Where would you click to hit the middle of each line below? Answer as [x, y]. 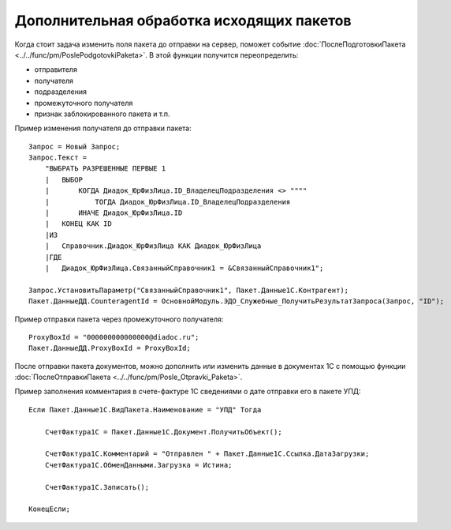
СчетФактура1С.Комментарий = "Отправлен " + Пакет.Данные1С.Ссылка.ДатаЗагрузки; [207, 454]
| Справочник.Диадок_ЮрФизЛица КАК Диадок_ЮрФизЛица [153, 246]
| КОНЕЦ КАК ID [78, 224]
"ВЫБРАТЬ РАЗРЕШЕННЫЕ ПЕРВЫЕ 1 [105, 169]
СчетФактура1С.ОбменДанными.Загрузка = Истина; [138, 465]
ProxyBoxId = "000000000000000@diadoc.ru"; [114, 337]
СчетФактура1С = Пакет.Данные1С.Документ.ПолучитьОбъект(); [164, 432]
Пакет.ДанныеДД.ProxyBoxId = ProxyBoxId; [110, 348]
